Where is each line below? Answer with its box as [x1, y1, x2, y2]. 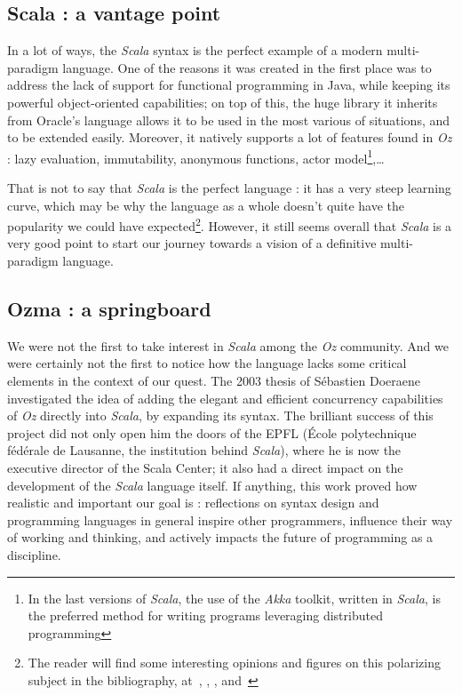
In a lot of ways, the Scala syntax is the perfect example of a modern [7, 41, 383, 60]
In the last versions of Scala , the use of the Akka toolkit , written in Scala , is [28, 588, 441, 607]
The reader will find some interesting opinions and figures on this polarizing [28, 653, 441, 672]
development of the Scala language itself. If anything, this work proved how [7, 475, 418, 494]
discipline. [7, 545, 61, 563]
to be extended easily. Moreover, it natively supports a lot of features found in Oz [7, 128, 452, 147]
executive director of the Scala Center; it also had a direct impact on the [7, 459, 403, 476]
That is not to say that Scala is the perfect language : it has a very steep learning [7, 179, 451, 197]
